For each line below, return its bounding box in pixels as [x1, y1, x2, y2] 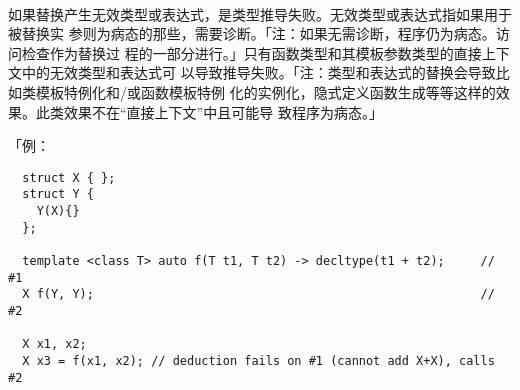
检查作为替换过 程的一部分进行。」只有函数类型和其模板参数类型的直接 [21, 42, 482, 63]
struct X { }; [22, 170, 116, 185]
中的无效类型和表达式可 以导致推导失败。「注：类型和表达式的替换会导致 [21, 62, 496, 83]
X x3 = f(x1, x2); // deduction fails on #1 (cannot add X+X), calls [22, 353, 495, 368]
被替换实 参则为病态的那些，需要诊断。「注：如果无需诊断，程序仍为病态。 [8, 23, 496, 44]
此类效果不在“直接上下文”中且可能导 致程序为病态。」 [35, 101, 383, 122]
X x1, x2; [22, 337, 87, 352]
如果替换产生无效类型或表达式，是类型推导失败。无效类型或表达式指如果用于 [8, 3, 512, 24]
